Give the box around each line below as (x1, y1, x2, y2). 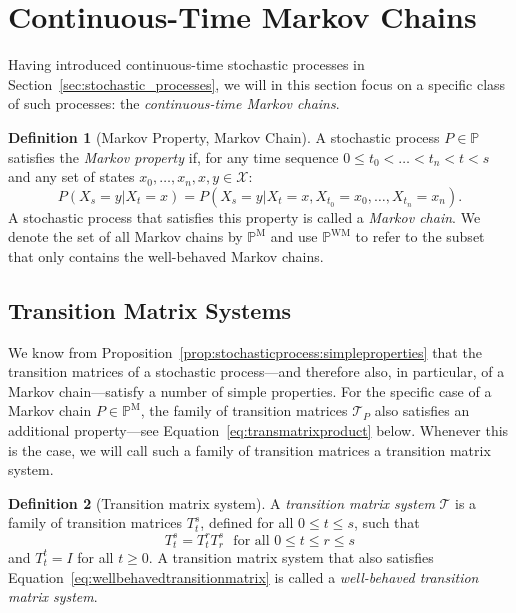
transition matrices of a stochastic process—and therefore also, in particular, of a (8, 361, 505, 382)
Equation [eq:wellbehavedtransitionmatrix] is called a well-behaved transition (8, 566, 479, 587)
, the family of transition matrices (140, 400, 348, 421)
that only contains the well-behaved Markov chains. (8, 245, 324, 266)
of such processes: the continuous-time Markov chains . (8, 93, 340, 114)
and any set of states (8, 166, 135, 187)
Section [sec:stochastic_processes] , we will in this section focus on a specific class (8, 73, 506, 94)
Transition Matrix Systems (8, 294, 292, 325)
